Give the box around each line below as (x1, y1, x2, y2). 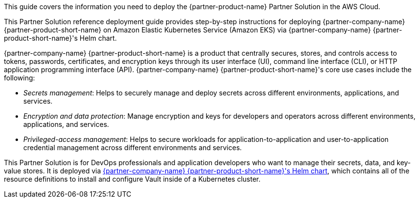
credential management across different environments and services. (23, 143, 242, 152)
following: (4, 74, 35, 82)
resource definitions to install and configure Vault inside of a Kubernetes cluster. (4, 175, 261, 183)
